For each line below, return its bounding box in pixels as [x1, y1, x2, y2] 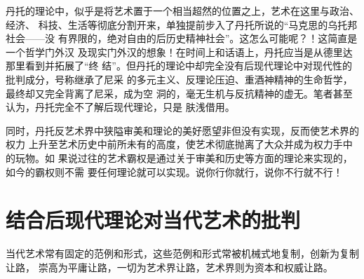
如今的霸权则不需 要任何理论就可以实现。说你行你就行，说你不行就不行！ [6, 164, 343, 179]
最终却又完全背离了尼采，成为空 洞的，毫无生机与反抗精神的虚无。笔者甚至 [6, 86, 353, 100]
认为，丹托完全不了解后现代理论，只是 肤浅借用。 [6, 100, 235, 114]
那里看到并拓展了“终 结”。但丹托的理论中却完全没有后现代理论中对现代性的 [6, 58, 352, 73]
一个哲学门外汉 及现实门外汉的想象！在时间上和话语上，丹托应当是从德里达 [6, 44, 353, 59]
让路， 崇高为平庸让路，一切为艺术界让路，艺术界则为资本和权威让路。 [6, 259, 333, 274]
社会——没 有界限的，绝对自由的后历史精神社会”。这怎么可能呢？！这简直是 [6, 31, 358, 46]
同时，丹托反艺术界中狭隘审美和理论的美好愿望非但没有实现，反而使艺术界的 [6, 123, 359, 137]
